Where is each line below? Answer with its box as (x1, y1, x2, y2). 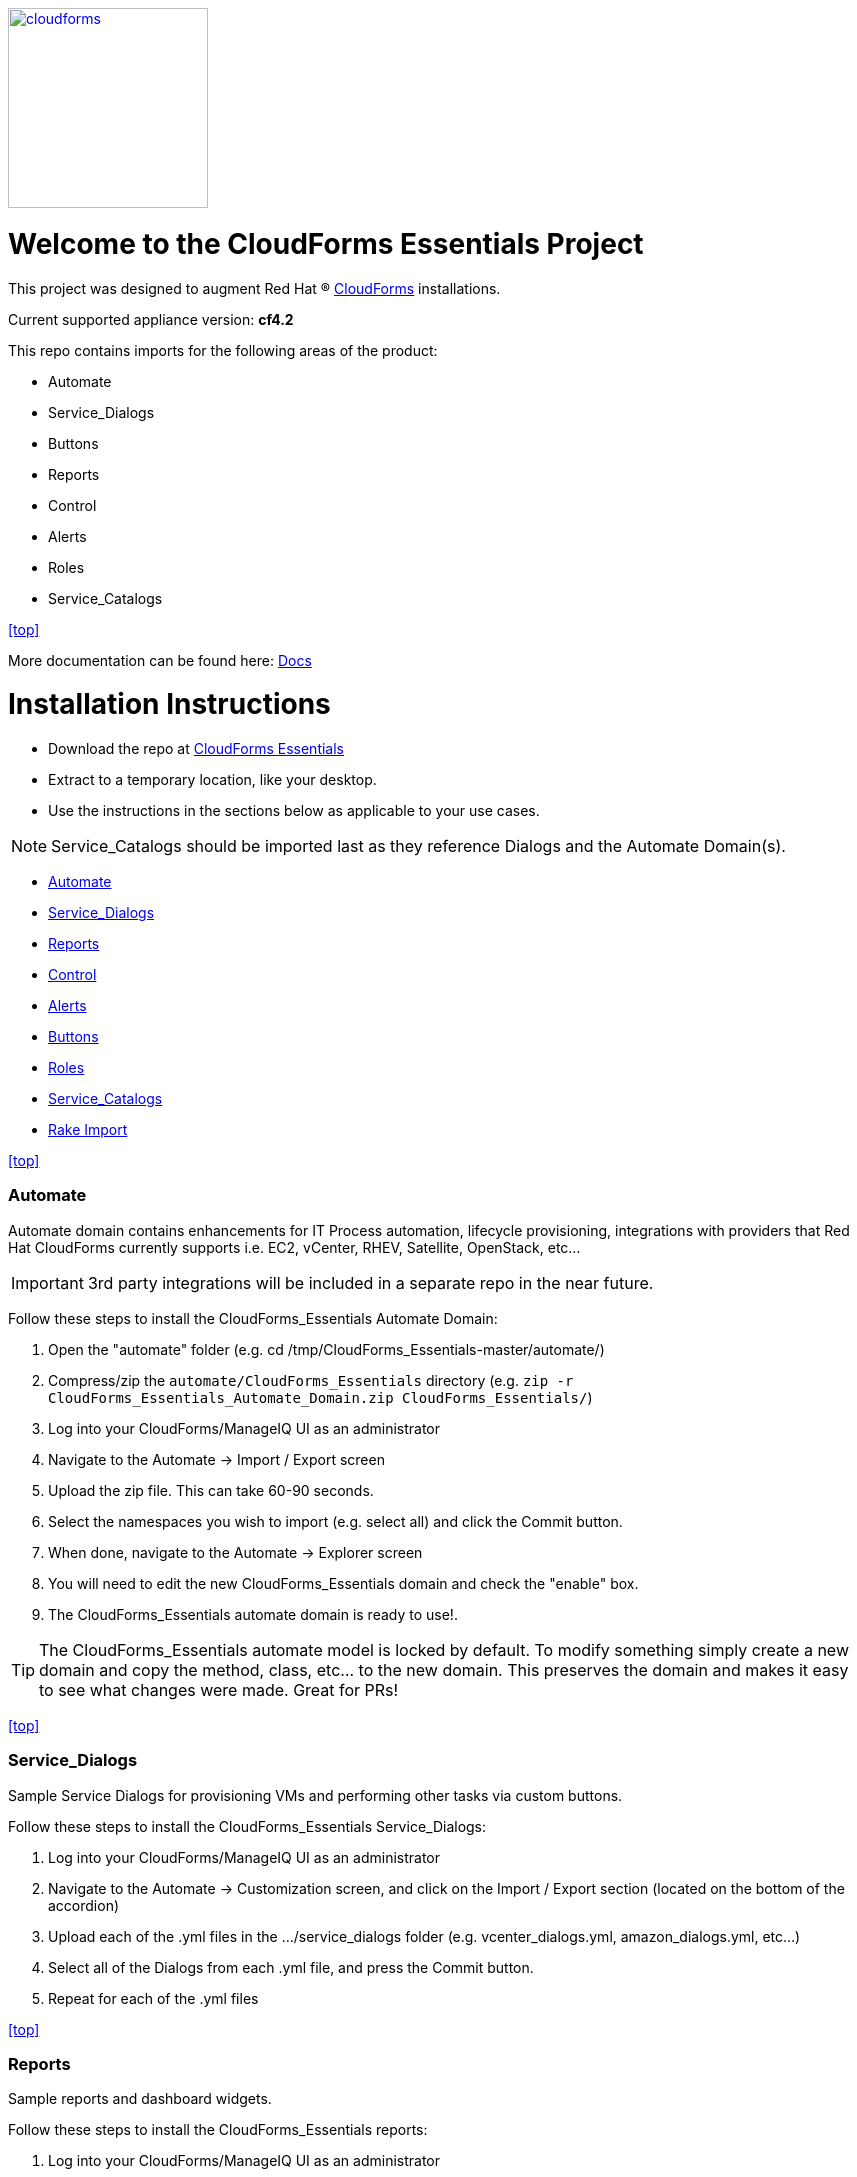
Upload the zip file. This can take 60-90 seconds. (48, 1481, 374, 1499)
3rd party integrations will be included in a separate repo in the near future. (87, 1272, 654, 1293)
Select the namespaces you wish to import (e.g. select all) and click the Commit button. (48, 1512, 623, 1530)
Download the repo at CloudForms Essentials (48, 740, 345, 757)
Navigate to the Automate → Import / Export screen (48, 1450, 385, 1468)
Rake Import (48, 1121, 128, 1138)
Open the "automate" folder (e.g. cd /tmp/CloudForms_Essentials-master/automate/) (48, 1340, 605, 1358)
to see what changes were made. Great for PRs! (39, 1679, 399, 1700)
